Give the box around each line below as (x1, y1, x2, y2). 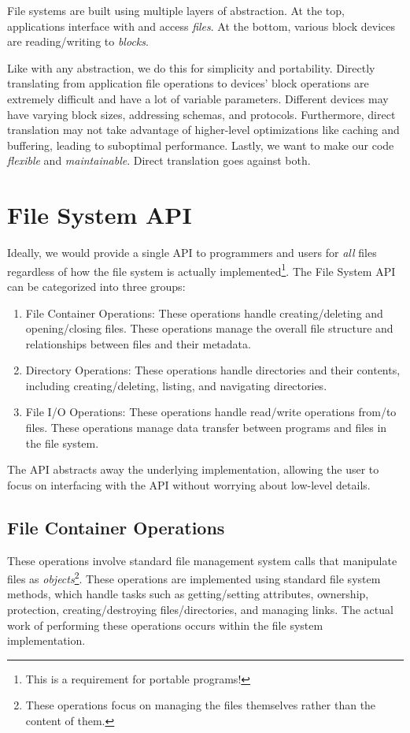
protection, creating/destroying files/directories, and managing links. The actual (7, 601, 393, 618)
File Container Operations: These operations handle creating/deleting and (25, 304, 383, 321)
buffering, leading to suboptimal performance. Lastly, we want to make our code (7, 136, 394, 153)
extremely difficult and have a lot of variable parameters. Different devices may (7, 90, 389, 106)
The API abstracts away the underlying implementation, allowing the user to (7, 461, 379, 478)
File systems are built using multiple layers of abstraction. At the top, (7, 2, 345, 18)
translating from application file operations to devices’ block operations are (7, 75, 369, 91)
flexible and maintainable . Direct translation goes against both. (7, 152, 311, 169)
